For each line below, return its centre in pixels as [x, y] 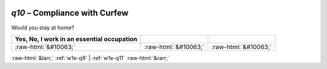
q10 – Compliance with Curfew [70, 13]
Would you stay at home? [43, 28]
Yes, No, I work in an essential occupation [76, 39]
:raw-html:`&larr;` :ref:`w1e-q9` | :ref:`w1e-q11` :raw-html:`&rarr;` [90, 58]
